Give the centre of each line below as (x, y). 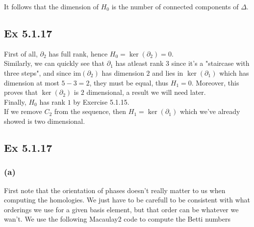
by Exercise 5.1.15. (101, 101)
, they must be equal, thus (129, 82)
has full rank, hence (78, 53)
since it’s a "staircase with (210, 63)
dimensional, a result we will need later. (146, 92)
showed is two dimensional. (45, 121)
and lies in (168, 72)
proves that (21, 92)
